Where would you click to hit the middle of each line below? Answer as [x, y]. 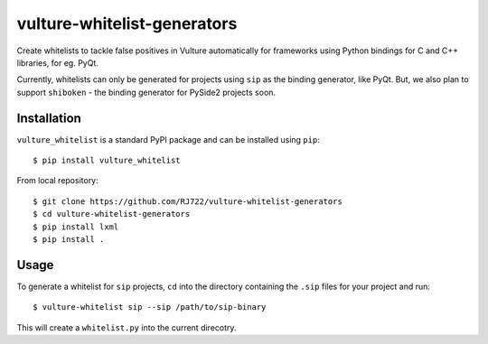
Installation [49, 118]
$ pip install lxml [76, 227]
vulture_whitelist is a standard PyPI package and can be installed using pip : [168, 139]
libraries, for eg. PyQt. [58, 62]
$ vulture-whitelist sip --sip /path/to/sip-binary [150, 307]
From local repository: [57, 181]
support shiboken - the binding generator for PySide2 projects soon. [146, 92]
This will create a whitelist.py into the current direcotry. [127, 327]
